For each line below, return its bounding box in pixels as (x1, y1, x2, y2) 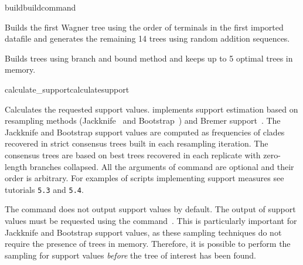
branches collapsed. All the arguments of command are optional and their (29, 160, 294, 172)
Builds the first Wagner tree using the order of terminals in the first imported (5, 21, 284, 33)
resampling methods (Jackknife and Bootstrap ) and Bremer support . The (5, 114, 281, 127)
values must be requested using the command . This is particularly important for (5, 214, 297, 226)
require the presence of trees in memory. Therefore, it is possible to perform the (5, 237, 291, 250)
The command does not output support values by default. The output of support (5, 203, 296, 215)
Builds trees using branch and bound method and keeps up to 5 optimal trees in (5, 52, 293, 64)
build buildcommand (5, 1, 76, 13)
